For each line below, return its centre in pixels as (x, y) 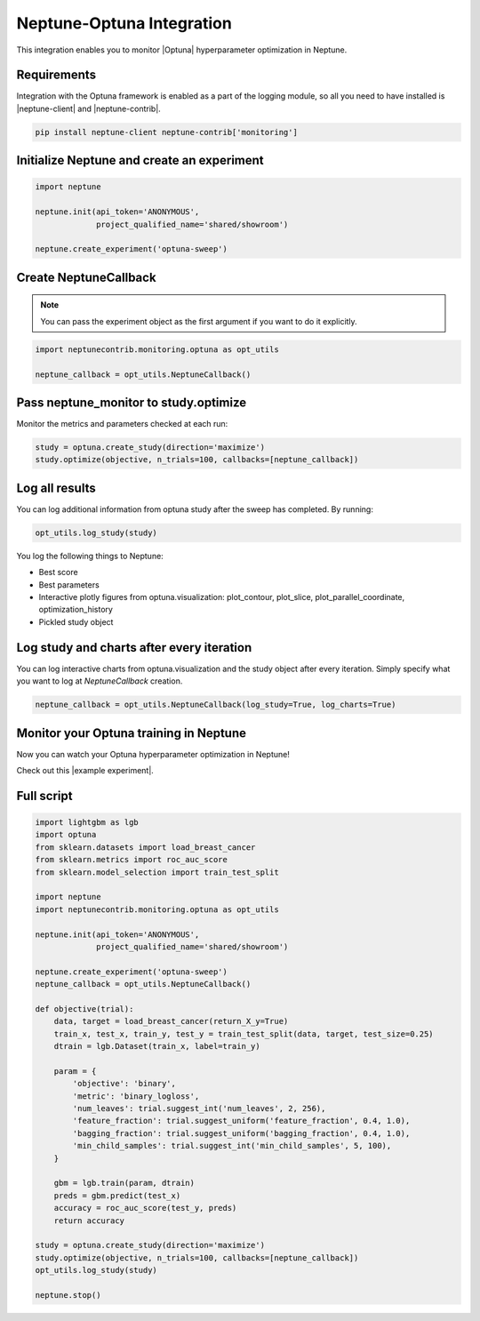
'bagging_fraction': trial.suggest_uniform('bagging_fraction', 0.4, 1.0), (241, 1133)
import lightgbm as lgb (87, 822)
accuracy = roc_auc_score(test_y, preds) (145, 1208)
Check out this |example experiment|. (85, 770)
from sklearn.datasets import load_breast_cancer (145, 847)
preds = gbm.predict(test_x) (117, 1195)
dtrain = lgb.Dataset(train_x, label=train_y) (157, 1046)
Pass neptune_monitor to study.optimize (132, 402)
